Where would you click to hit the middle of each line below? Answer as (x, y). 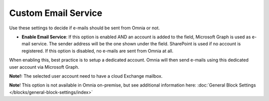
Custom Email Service (56, 13)
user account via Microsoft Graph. (44, 67)
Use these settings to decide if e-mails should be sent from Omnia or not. (84, 28)
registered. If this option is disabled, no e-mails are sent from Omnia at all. (98, 51)
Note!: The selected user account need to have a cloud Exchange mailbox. (86, 76)
